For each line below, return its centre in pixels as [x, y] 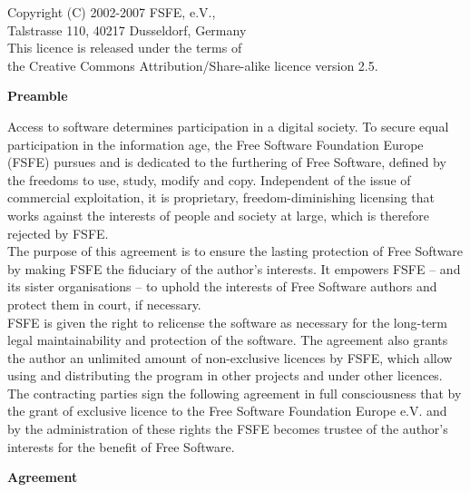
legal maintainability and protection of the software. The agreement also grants [228, 340]
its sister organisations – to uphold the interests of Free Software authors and [222, 286]
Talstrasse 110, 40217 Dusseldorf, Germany [127, 30]
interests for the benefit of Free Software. [121, 446]
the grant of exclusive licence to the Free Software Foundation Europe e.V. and [227, 411]
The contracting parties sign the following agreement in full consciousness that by [235, 393]
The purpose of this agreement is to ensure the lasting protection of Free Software [235, 251]
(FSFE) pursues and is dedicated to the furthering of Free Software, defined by [227, 162]
